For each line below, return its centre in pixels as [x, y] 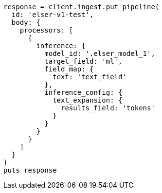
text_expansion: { [88, 100]
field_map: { [69, 69]
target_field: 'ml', [83, 61]
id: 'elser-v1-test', [53, 15]
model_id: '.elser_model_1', [100, 53]
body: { [26, 22]
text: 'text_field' [90, 77]
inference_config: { [83, 92]
